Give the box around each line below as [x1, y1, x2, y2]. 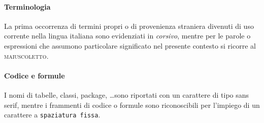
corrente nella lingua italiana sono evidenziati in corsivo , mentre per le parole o [4, 30, 251, 41]
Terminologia [4, 1, 51, 12]
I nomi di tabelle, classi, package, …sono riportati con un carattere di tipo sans [4, 89, 249, 100]
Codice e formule [4, 70, 65, 80]
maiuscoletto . [4, 50, 49, 61]
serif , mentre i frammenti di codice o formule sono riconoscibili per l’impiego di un [4, 99, 260, 110]
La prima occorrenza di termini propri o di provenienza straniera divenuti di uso [4, 20, 254, 31]
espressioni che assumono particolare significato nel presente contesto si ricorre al [4, 40, 256, 51]
